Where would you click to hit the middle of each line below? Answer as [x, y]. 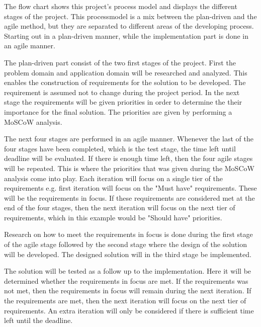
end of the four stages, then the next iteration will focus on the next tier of [120, 208]
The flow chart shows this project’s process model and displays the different [121, 6]
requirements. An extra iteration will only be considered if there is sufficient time [129, 310]
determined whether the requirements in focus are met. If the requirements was [126, 280]
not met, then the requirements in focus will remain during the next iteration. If [128, 291]
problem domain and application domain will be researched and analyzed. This [126, 72]
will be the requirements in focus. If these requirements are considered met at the [129, 197]
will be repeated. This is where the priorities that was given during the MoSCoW [129, 168]
